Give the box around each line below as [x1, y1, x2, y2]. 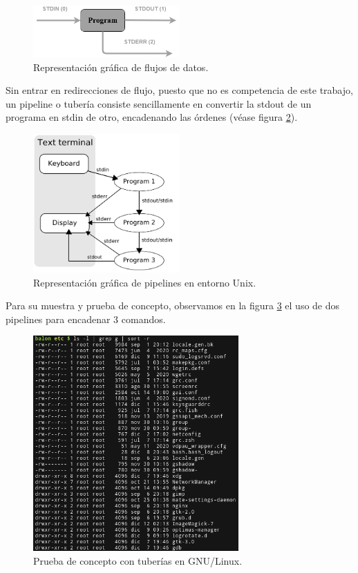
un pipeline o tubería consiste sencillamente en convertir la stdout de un [6, 96, 312, 110]
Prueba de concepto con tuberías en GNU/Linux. [33, 553, 243, 567]
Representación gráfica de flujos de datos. [33, 59, 209, 74]
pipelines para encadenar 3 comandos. [6, 311, 166, 326]
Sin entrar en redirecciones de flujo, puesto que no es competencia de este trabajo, [6, 83, 353, 97]
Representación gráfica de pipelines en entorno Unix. [33, 275, 256, 289]
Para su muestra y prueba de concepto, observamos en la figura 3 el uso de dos [6, 298, 340, 313]
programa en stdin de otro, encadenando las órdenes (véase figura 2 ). [6, 110, 298, 124]
